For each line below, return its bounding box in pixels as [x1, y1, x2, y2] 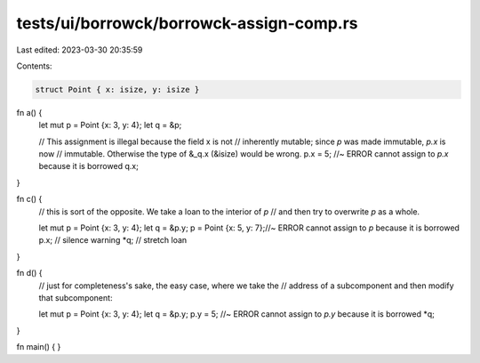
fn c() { [16, 194, 43, 205]
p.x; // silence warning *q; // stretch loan [38, 235, 188, 246]
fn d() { [16, 268, 44, 278]
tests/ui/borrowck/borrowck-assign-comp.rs [16, 13, 359, 33]
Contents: [16, 60, 52, 71]
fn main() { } [16, 342, 61, 352]
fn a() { [16, 107, 43, 117]
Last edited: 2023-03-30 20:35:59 [16, 44, 143, 55]
